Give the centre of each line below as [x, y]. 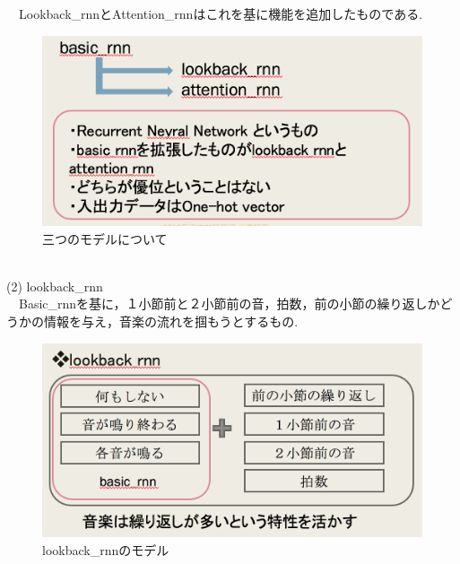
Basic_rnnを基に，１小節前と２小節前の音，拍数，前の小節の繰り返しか [229, 304]
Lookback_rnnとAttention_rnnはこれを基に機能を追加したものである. [221, 13]
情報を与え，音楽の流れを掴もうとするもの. [171, 321]
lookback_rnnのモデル [106, 549]
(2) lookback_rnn [55, 286]
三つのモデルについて [105, 238]
